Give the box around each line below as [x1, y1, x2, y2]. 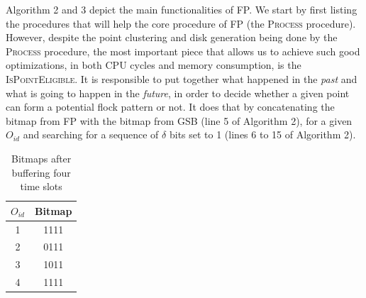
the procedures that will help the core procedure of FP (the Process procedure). [6, 16, 356, 31]
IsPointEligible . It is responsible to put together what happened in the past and [6, 71, 357, 86]
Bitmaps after [11, 150, 72, 165]
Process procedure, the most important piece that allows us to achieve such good [6, 43, 360, 58]
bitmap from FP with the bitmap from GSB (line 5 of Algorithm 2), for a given [6, 113, 353, 128]
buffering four [11, 165, 71, 180]
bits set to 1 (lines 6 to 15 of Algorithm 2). [169, 127, 356, 142]
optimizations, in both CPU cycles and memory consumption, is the [6, 57, 301, 72]
